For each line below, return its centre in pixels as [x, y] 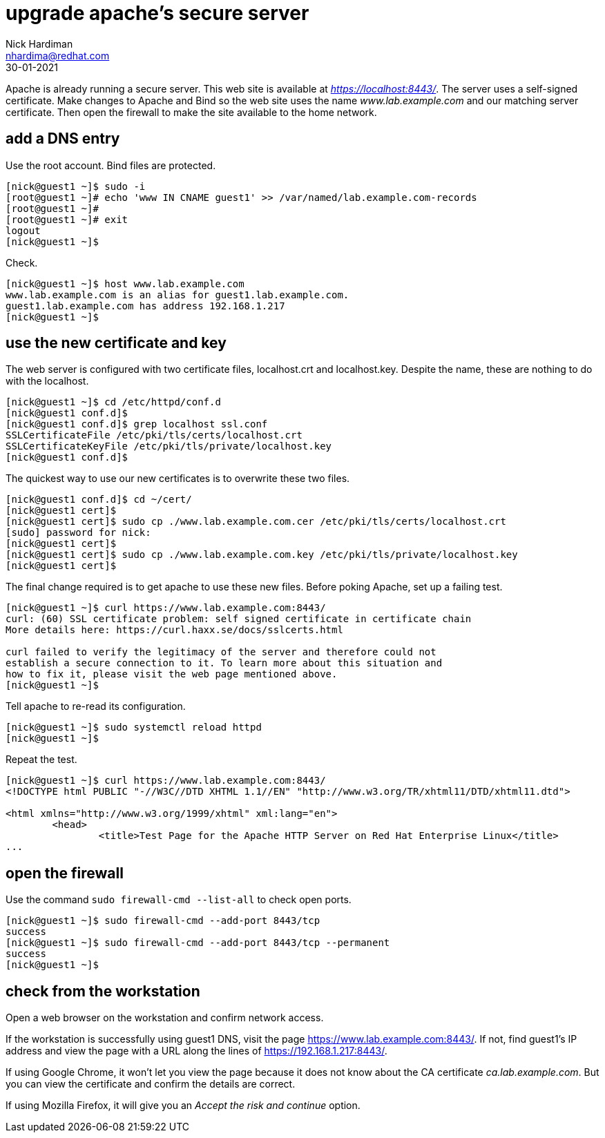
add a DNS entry [63, 139]
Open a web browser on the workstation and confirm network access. [165, 1018]
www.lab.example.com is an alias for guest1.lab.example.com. [177, 295]
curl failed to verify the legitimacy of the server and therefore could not [221, 652]
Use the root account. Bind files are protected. [111, 165]
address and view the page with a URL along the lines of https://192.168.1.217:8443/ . [196, 1051]
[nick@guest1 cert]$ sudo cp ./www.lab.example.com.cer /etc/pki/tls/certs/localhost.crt [256, 522]
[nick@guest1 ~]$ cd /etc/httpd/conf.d [113, 402]
